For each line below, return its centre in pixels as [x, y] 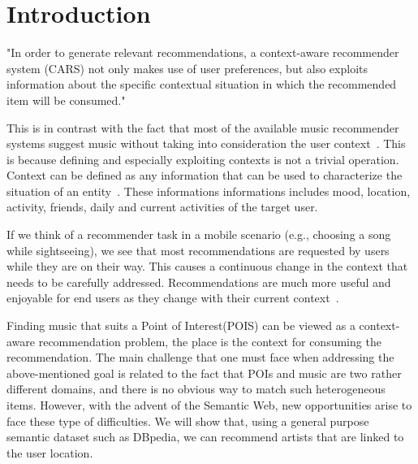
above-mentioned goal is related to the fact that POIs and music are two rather [204, 373]
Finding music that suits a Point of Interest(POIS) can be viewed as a [181, 325]
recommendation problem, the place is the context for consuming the [210, 341]
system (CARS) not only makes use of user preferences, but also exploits [187, 68]
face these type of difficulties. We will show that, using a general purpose [188, 421]
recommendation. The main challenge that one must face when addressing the [200, 357]
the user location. [50, 452]
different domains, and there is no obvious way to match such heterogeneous [196, 389]
